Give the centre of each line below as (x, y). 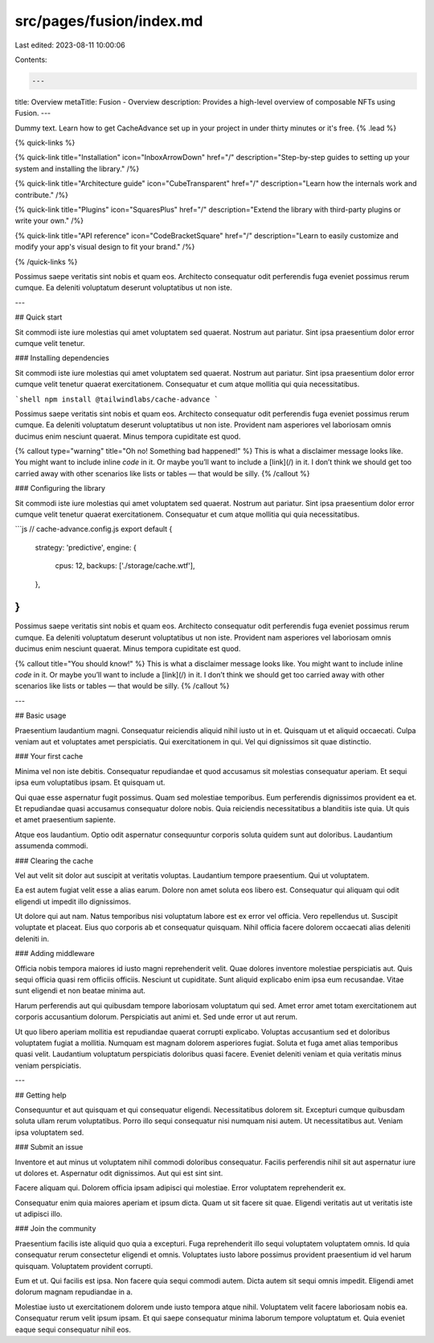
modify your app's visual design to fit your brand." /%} (105, 247)
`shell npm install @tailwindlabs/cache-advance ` (117, 399)
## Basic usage (41, 715)
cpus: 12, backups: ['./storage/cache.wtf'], (125, 566)
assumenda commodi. (51, 846)
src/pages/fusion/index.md (109, 21)
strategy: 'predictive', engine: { (86, 547)
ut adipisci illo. (39, 1214)
